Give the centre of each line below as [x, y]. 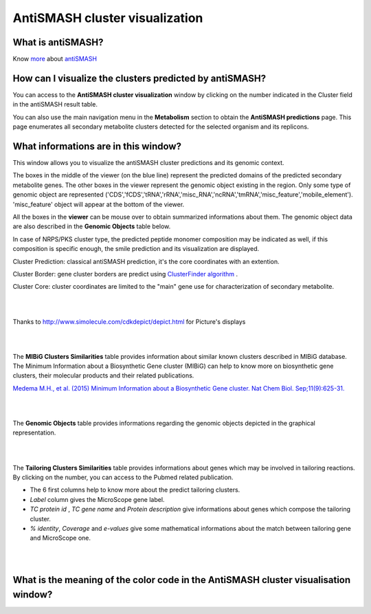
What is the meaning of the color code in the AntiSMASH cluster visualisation [182, 580]
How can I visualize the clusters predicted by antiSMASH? [139, 78]
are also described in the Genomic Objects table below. [92, 226]
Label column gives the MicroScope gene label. [97, 499]
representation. [34, 432]
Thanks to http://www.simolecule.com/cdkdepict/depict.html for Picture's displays [129, 321]
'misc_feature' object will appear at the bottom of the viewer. [99, 204]
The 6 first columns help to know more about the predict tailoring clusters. [135, 490]
